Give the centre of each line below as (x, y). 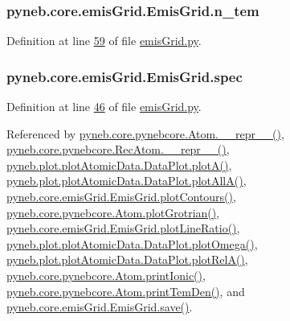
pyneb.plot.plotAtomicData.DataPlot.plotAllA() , (127, 181)
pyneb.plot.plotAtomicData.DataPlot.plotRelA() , (127, 259)
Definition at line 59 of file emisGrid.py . (104, 41)
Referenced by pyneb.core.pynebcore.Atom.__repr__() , (145, 133)
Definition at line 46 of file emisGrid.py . (104, 107)
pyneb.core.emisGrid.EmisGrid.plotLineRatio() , (123, 228)
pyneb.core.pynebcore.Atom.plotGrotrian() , (113, 212)
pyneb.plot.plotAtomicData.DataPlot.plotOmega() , (132, 243)
